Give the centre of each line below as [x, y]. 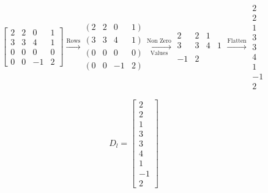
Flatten [237, 41]
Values [159, 53]
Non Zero [159, 41]
